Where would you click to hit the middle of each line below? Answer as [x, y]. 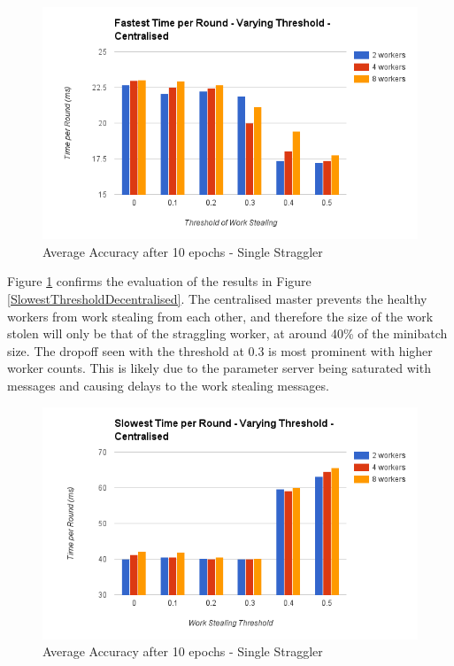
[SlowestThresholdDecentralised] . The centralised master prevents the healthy [217, 298]
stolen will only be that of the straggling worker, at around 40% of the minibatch [227, 333]
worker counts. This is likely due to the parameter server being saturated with [219, 368]
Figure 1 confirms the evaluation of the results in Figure [159, 281]
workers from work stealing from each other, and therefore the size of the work [220, 316]
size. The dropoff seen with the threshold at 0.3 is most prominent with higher [220, 350]
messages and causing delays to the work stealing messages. [168, 385]
